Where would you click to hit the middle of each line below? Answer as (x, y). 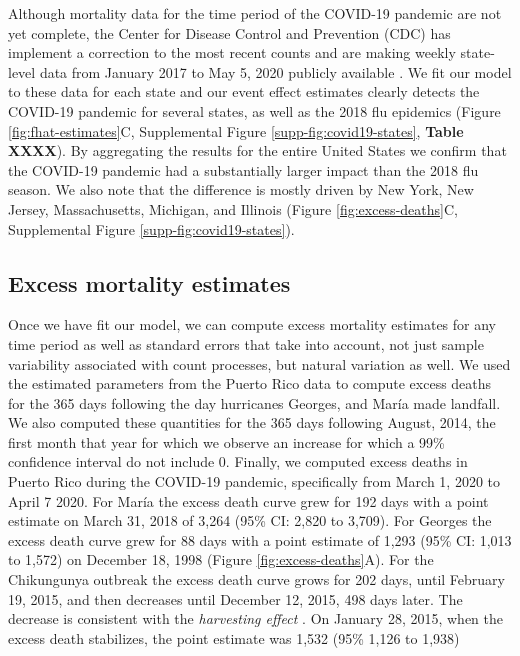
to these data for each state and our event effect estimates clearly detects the (244, 91)
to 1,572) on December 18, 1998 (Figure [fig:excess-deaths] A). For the (221, 559)
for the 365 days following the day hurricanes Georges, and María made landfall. (254, 402)
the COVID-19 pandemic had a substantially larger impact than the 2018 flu (243, 169)
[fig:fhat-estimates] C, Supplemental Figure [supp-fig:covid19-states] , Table (236, 130)
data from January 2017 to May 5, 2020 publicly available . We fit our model (275, 71)
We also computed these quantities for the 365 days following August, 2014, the (252, 422)
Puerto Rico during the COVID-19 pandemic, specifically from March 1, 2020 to (254, 481)
